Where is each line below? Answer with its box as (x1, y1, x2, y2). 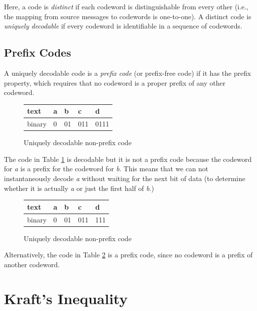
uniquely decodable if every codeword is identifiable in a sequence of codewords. (4, 21, 243, 31)
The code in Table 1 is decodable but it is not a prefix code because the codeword (4, 154, 252, 164)
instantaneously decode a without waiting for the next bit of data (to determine (4, 173, 246, 183)
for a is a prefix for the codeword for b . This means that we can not (4, 163, 209, 174)
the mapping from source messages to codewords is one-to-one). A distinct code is (4, 11, 252, 21)
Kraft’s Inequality (4, 288, 128, 308)
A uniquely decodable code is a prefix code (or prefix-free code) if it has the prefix (4, 67, 251, 78)
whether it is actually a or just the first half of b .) (4, 183, 154, 193)
